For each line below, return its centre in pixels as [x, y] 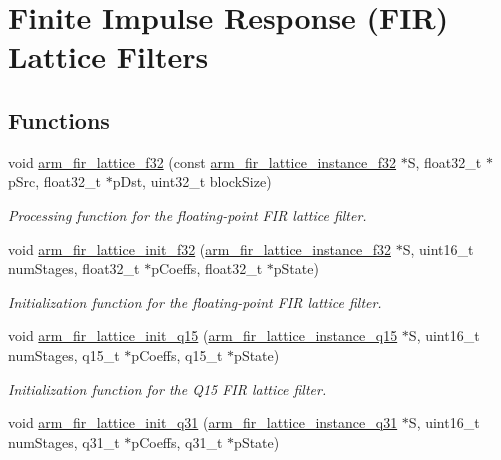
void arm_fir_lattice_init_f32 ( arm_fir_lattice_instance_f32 [199, 248]
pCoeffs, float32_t [207, 268]
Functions [59, 119]
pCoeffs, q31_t [177, 441]
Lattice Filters [108, 56]
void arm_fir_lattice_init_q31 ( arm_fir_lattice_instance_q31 [203, 422]
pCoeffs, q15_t [177, 354]
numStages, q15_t [64, 354]
